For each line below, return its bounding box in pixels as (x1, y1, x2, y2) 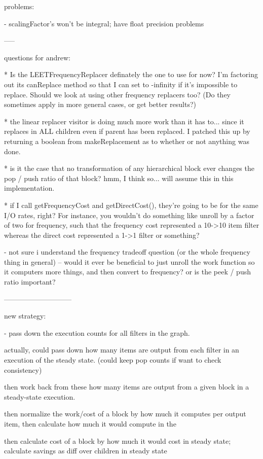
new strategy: (4, 310, 46, 321)
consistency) (4, 364, 42, 375)
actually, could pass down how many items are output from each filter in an (4, 344, 239, 355)
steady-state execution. (4, 391, 76, 402)
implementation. (4, 183, 55, 193)
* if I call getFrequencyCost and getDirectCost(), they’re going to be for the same (4, 199, 258, 210)
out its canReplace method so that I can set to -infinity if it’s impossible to (4, 79, 238, 89)
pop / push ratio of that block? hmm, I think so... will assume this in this (4, 172, 234, 183)
